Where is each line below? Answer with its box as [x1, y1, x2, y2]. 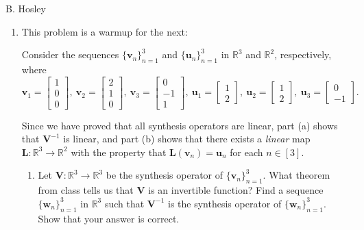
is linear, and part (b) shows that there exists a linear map [63, 131, 311, 146]
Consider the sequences [21, 47, 119, 62]
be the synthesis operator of [106, 168, 223, 182]
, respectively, [274, 47, 332, 62]
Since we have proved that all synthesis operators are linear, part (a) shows [21, 118, 338, 132]
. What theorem [263, 168, 330, 182]
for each [230, 144, 263, 159]
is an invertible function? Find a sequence [148, 183, 324, 197]
